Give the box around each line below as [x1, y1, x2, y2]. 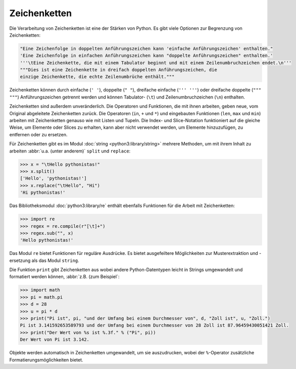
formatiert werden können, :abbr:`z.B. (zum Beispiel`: [9, 274, 120, 280]
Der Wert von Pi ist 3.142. [20, 337, 89, 343]
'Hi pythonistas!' [20, 190, 66, 195]
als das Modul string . [31, 257, 79, 263]
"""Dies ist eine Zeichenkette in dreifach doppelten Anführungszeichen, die [20, 67, 217, 73]
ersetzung [9, 257, 31, 263]
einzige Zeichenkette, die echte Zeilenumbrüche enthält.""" [20, 74, 175, 80]
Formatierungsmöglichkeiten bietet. [9, 356, 83, 363]
